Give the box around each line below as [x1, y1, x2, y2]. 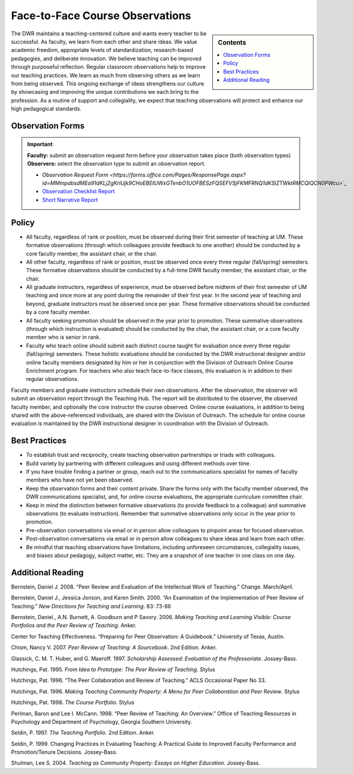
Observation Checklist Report [42, 188, 115, 195]
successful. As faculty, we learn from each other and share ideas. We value [11, 38, 197, 45]
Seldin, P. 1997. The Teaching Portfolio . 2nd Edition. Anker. [11, 729, 156, 736]
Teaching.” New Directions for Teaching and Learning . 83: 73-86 [11, 602, 172, 610]
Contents [218, 38, 247, 47]
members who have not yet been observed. [26, 476, 134, 484]
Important [27, 141, 53, 148]
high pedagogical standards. [11, 105, 82, 112]
